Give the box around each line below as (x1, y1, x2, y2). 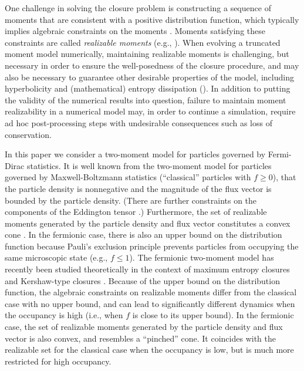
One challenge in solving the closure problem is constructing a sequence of (5, 2, 271, 14)
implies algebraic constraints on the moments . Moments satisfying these (5, 25, 265, 37)
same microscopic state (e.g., (5, 251, 108, 264)
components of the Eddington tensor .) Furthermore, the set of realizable (5, 205, 267, 218)
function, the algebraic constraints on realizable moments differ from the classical (5, 286, 297, 298)
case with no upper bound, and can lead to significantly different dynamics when (5, 297, 295, 309)
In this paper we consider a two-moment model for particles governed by (5, 148, 266, 160)
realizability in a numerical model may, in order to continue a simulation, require (5, 105, 296, 117)
